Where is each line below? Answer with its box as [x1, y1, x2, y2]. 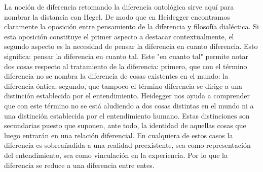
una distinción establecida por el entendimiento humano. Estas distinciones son [4, 110, 250, 121]
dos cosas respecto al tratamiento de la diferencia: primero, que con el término [4, 61, 247, 71]
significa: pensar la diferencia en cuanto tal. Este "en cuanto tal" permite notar [4, 50, 249, 61]
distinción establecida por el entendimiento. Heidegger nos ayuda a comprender [4, 90, 250, 101]
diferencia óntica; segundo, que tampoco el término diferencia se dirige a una [4, 80, 243, 91]
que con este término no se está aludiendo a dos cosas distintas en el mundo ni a [4, 100, 254, 110]
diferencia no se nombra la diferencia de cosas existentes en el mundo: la [4, 71, 229, 81]
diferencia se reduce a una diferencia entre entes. [4, 159, 155, 170]
